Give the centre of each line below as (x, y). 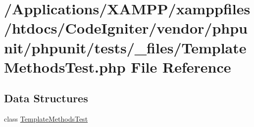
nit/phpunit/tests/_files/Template (125, 47)
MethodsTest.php (65, 66)
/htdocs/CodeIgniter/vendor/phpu (126, 28)
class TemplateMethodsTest (46, 119)
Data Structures (46, 98)
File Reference (181, 66)
